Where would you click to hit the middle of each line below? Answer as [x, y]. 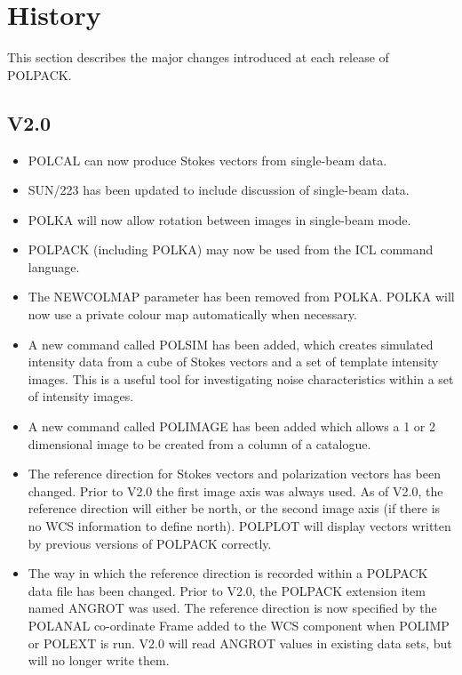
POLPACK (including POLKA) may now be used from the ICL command [231, 249]
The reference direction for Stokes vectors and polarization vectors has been [234, 474]
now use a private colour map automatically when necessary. [192, 314]
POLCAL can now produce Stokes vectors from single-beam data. [207, 160]
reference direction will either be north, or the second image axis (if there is [234, 508]
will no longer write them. [99, 660]
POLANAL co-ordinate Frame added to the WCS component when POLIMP [239, 625]
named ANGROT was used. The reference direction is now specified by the [232, 608]
